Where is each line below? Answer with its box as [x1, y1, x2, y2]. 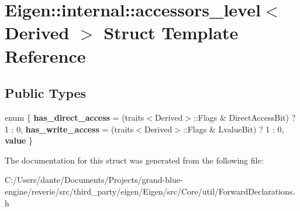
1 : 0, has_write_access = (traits [5, 122, 134, 135]
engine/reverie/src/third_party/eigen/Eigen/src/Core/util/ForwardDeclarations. [5, 185, 295, 197]
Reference [5, 43, 86, 67]
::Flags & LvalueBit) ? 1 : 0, [182, 122, 284, 135]
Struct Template [104, 21, 239, 45]
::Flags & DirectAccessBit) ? [193, 111, 296, 123]
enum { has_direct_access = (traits [5, 111, 144, 123]
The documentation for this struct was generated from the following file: [5, 154, 264, 166]
